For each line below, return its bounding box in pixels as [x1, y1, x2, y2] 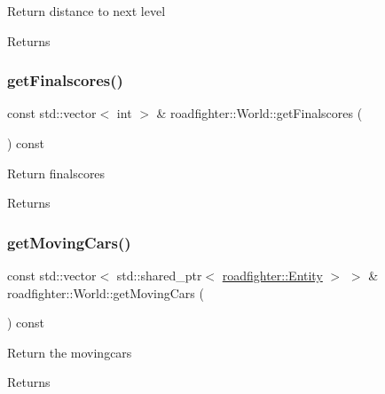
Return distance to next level [7, 2, 166, 20]
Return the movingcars [7, 343, 132, 361]
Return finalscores [7, 163, 106, 182]
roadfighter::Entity [222, 266, 323, 284]
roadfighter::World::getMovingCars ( [7, 283, 204, 302]
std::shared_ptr [116, 266, 202, 284]
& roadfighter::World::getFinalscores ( [156, 104, 363, 122]
